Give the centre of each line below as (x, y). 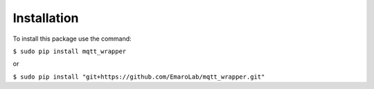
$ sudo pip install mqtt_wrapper (70, 51)
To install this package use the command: (72, 39)
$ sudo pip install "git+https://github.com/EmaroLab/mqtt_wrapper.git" (139, 77)
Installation (46, 18)
